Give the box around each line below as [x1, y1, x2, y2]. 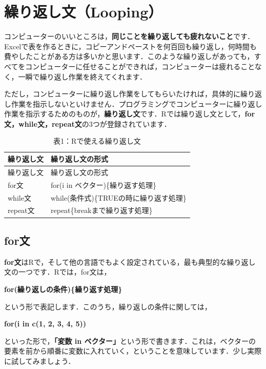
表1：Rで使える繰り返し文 [53, 135, 141, 146]
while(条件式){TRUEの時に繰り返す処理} [51, 192, 187, 203]
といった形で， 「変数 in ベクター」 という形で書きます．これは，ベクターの [4, 335, 256, 346]
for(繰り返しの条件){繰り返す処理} [4, 283, 122, 294]
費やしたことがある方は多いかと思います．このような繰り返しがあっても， [4, 51, 254, 62]
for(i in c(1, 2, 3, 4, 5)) [4, 318, 86, 329]
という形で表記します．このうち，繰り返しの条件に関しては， [4, 301, 212, 312]
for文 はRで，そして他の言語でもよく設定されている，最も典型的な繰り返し [4, 256, 256, 267]
